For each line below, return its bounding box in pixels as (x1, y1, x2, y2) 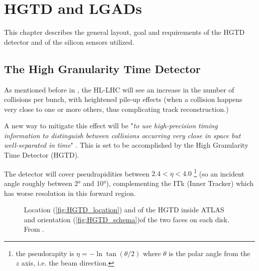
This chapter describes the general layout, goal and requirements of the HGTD (4, 27, 245, 37)
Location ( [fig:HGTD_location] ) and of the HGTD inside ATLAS (24, 204, 225, 215)
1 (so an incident (194, 167, 245, 179)
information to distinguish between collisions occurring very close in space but (4, 130, 241, 140)
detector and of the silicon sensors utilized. (4, 36, 134, 47)
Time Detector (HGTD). (4, 150, 80, 160)
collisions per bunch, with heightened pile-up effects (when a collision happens (4, 94, 243, 104)
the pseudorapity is (15, 248, 74, 258)
